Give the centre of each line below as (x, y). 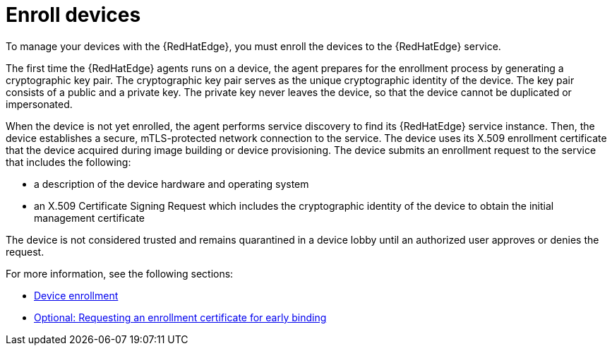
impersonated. (39, 104)
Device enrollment (76, 295)
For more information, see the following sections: (120, 273)
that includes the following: (68, 162)
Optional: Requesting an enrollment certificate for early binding (180, 317)
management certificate (90, 218)
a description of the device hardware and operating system (172, 184)
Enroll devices (73, 15)
